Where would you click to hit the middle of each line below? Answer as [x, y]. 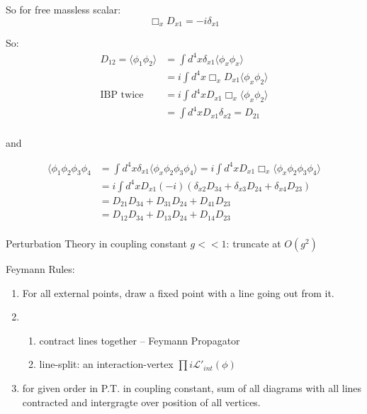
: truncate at [254, 243]
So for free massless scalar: [63, 9]
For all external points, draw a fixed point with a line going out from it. [178, 292]
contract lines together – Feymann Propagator [140, 340]
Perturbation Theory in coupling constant [96, 243]
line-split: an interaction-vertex [106, 364]
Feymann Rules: [40, 268]
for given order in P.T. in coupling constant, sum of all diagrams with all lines [192, 387]
